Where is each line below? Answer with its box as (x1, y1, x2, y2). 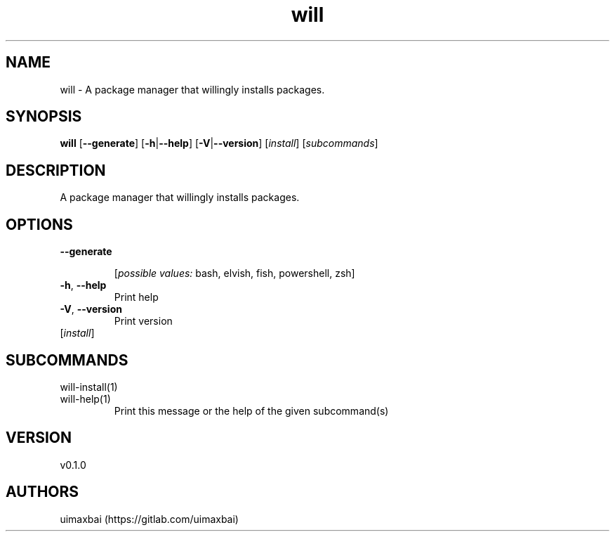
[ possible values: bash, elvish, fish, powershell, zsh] (114, 267, 355, 280)
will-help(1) (60, 392, 111, 405)
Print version (114, 315, 173, 328)
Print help (114, 291, 159, 304)
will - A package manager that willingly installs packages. (60, 83, 325, 96)
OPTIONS (6, 215, 73, 233)
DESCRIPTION (6, 161, 106, 179)
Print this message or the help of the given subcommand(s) (114, 404, 389, 417)
